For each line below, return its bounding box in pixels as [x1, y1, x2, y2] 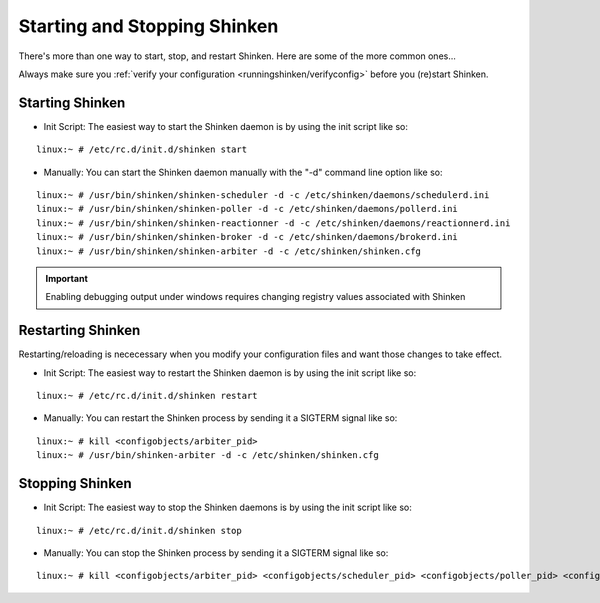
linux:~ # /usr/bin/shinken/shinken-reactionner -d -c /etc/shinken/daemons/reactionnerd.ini [36, 217, 511, 229]
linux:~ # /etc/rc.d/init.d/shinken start [36, 144, 248, 155]
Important [45, 272, 89, 284]
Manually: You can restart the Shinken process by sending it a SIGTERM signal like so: [43, 412, 398, 424]
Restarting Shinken [18, 322, 141, 339]
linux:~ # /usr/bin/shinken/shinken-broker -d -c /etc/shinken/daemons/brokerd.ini [36, 231, 459, 243]
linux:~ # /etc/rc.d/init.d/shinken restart [36, 390, 259, 402]
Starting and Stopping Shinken [18, 15, 279, 37]
